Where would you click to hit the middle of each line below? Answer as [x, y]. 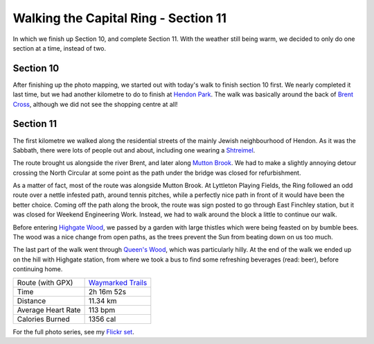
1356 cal [102, 319]
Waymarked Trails [118, 282]
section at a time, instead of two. [60, 48]
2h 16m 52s [107, 291]
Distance [32, 300]
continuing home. [38, 269]
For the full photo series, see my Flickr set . [73, 332]
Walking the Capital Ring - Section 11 [120, 18]
